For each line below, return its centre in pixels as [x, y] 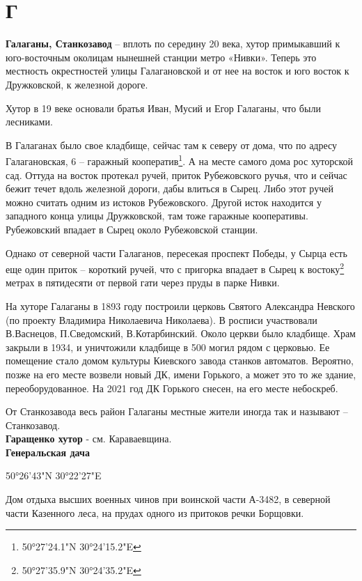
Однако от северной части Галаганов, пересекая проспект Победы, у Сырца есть [176, 253]
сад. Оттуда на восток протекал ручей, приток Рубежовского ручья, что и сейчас [176, 175]
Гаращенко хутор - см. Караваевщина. [89, 439]
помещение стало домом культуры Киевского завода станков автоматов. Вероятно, [180, 361]
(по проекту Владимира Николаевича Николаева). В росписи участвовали [162, 319]
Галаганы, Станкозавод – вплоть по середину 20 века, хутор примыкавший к [173, 44]
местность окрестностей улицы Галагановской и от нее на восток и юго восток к [178, 71]
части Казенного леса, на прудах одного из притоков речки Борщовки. [155, 512]
